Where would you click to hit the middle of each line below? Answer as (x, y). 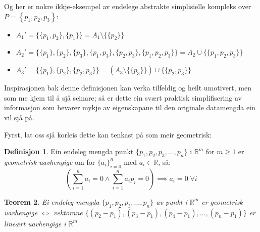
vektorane (68, 212)
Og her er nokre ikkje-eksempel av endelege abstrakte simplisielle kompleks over (128, 6)
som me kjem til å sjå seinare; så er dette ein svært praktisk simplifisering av (123, 97)
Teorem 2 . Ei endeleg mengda (52, 201)
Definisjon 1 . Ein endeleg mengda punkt (69, 151)
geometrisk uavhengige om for (50, 161)
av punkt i (172, 201)
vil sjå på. (19, 117)
